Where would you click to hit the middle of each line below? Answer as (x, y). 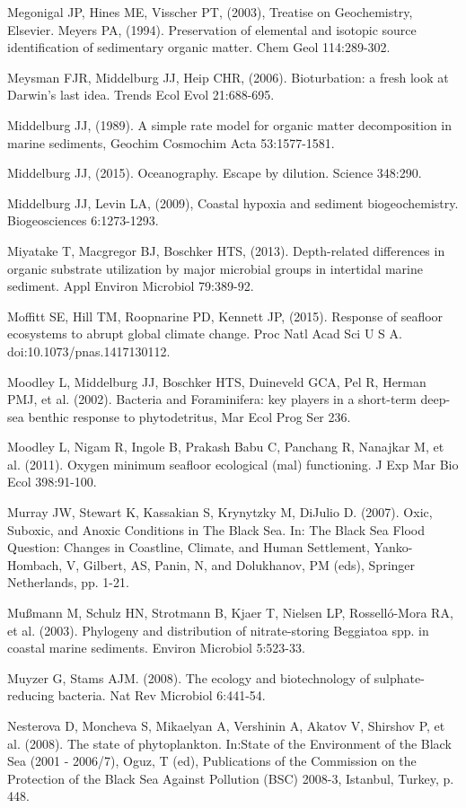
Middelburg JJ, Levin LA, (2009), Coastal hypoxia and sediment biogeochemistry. (233, 202)
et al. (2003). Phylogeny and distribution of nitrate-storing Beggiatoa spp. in (218, 630)
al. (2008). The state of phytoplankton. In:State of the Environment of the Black (229, 743)
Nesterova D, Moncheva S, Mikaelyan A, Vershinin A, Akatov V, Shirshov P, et (226, 725)
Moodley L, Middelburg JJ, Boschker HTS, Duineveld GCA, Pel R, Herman (217, 381)
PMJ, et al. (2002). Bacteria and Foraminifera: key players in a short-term (212, 399)
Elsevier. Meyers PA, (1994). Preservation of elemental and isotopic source (212, 29)
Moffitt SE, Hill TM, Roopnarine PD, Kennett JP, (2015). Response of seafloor (225, 316)
